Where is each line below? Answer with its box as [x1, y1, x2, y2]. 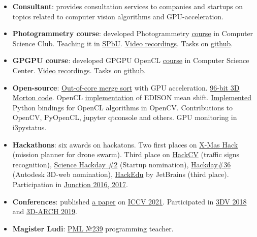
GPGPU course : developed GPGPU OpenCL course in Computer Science [12, 55, 249, 66]
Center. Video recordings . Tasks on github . [12, 65, 146, 75]
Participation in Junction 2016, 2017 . [12, 179, 128, 189]
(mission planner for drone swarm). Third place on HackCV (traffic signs [12, 149, 240, 160]
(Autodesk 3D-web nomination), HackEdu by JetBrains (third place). [12, 169, 229, 180]
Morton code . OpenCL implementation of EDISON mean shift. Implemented [12, 92, 251, 103]
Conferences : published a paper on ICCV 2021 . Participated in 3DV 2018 [12, 196, 247, 206]
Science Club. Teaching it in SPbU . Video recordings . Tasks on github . [12, 38, 233, 48]
